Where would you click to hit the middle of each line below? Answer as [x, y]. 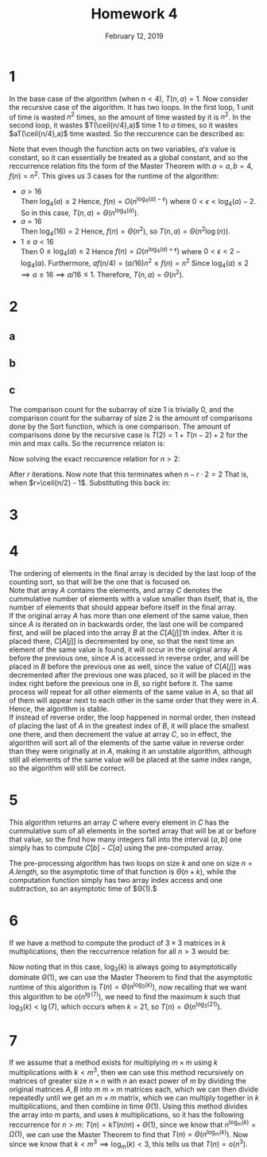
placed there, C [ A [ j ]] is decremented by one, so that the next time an [122, 641]
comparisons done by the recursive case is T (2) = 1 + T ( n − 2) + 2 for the [129, 434]
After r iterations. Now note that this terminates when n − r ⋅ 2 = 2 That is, [129, 474]
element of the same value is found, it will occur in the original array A [123, 649]
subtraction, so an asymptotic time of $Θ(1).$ [83, 888]
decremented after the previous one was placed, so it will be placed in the [130, 675]
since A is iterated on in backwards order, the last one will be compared [126, 624]
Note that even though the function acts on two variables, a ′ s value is [122, 149]
